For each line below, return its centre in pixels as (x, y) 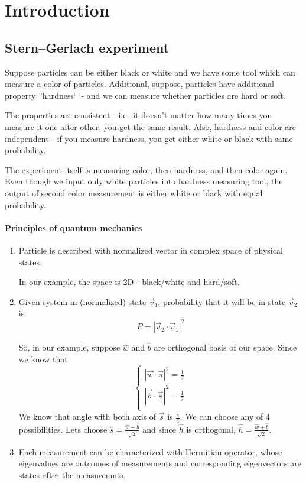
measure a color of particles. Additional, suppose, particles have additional (139, 84)
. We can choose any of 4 (225, 416)
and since (159, 429)
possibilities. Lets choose (63, 429)
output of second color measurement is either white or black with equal (134, 192)
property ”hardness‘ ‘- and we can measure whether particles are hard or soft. (145, 95)
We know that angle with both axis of (87, 416)
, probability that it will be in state (222, 301)
